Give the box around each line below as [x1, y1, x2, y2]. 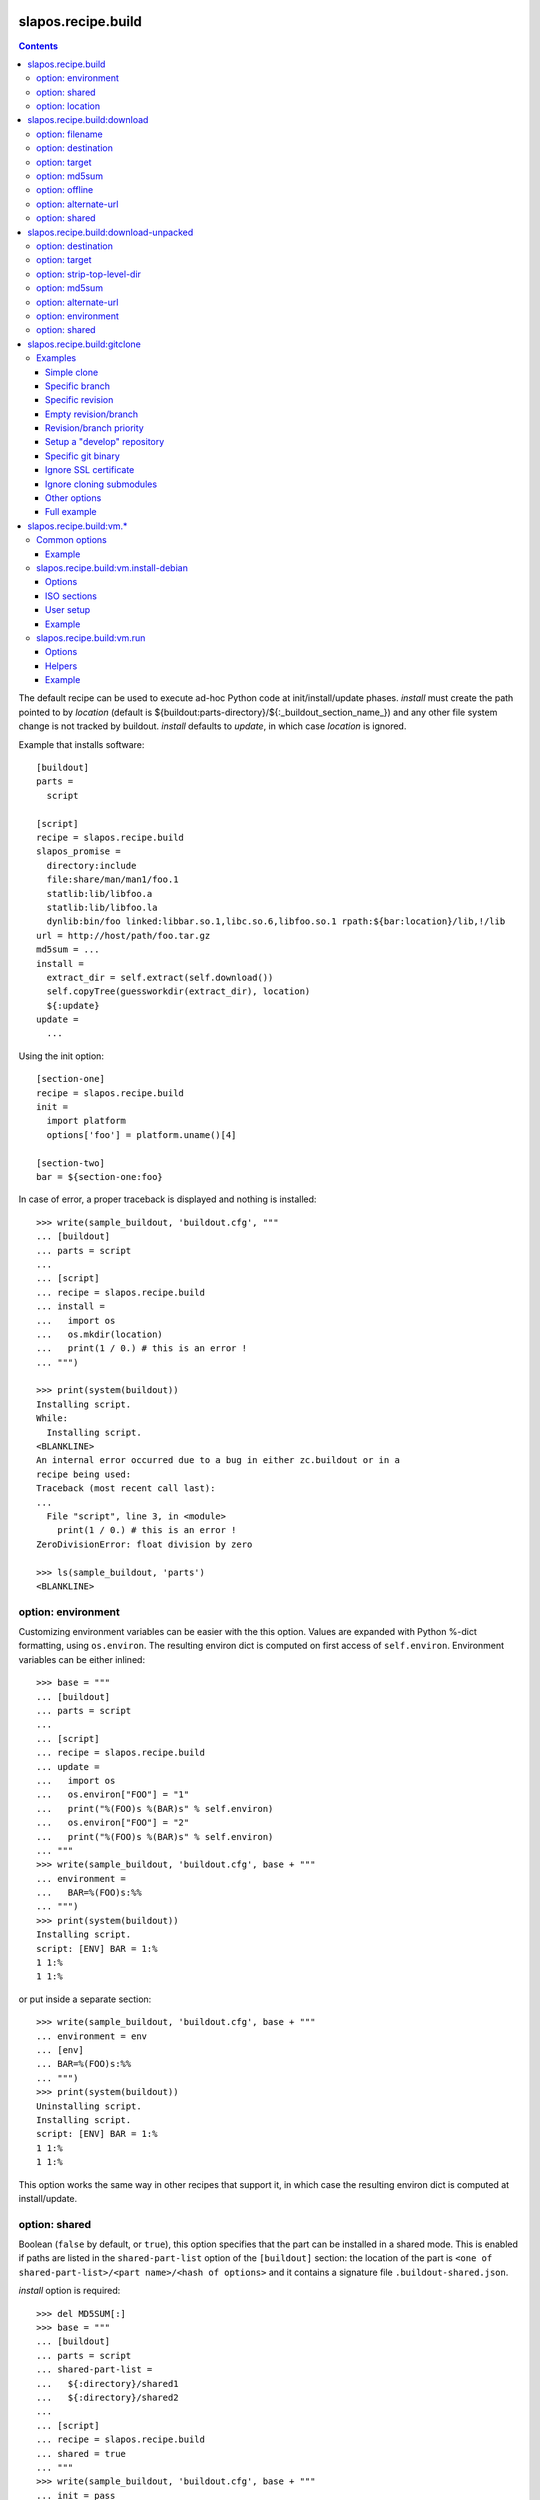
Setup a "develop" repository [45, 436, 165, 448]
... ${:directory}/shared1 [36, 2378, 179, 2389]
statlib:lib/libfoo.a [46, 888, 153, 899]
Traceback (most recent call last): [36, 1483, 216, 1494]
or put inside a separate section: [18, 1993, 152, 2005]
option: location [36, 100, 100, 112]
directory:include [46, 860, 137, 871]
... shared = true [36, 2448, 127, 2459]
